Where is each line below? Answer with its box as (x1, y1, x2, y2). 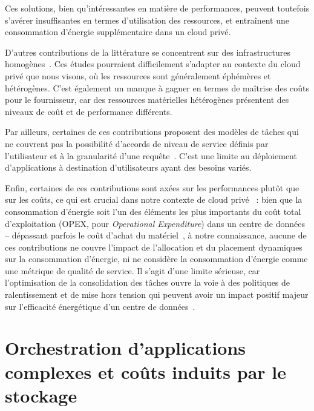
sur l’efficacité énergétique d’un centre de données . (5, 300, 195, 312)
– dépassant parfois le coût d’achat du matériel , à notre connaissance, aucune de (5, 229, 307, 242)
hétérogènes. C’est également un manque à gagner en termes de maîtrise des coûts (5, 81, 309, 94)
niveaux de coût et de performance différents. (5, 105, 172, 117)
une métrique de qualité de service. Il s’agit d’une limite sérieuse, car (5, 264, 260, 277)
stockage (5, 383, 77, 407)
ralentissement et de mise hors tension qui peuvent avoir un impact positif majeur (5, 288, 309, 301)
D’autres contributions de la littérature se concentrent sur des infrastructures (5, 45, 291, 58)
